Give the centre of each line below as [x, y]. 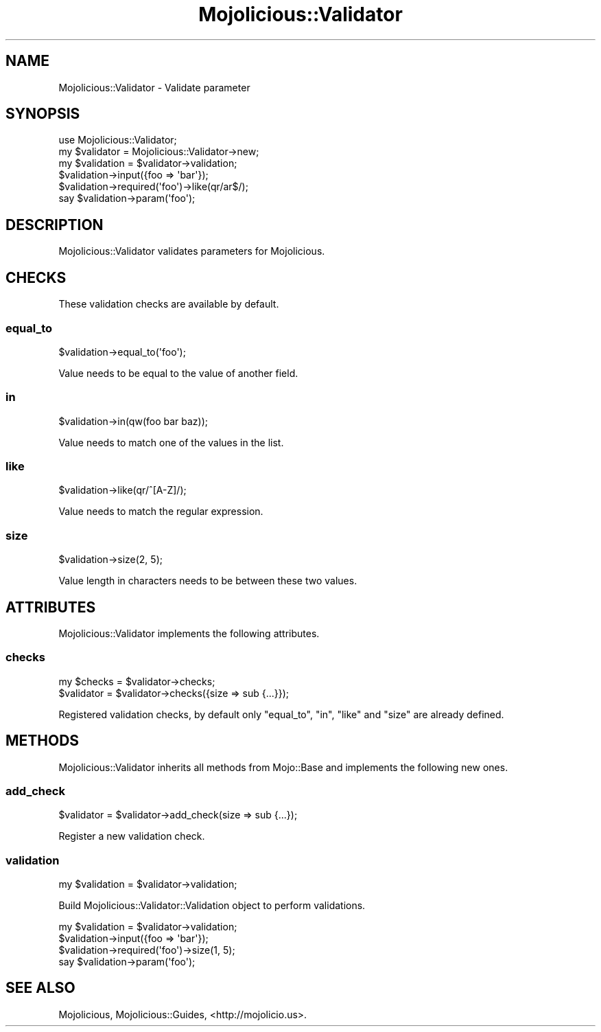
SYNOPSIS [43, 114]
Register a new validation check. [132, 836]
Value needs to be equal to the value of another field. [178, 373]
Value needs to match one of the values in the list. [171, 442]
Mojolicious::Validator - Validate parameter [154, 87]
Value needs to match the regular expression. [161, 512]
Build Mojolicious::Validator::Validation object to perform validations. [212, 906]
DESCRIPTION [55, 225]
